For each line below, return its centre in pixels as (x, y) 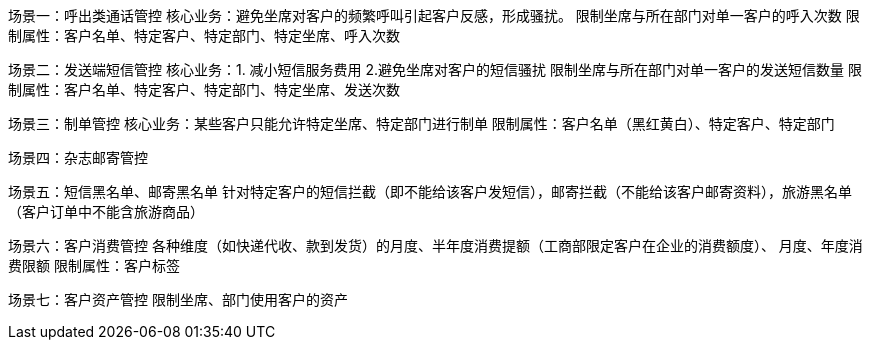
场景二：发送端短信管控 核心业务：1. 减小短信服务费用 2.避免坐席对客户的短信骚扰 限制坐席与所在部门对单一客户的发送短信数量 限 (435, 69)
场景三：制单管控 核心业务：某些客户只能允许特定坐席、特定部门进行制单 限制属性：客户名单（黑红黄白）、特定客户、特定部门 (421, 123)
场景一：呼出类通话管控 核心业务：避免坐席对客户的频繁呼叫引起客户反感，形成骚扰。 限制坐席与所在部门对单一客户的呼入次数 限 (434, 15)
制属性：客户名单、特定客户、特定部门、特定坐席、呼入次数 (204, 35)
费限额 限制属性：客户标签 (94, 265)
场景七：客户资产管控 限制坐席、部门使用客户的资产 (178, 299)
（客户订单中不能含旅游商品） (106, 211)
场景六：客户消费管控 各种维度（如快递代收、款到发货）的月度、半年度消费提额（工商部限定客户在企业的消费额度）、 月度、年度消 (435, 245)
